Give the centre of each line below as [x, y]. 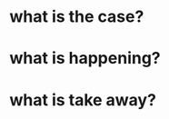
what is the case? [77, 17]
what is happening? [85, 59]
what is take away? [83, 99]
